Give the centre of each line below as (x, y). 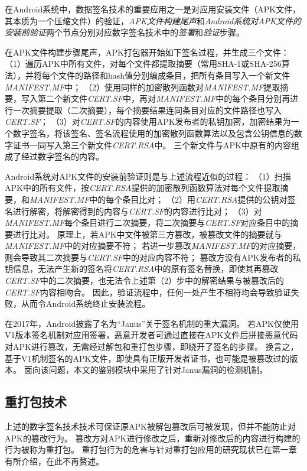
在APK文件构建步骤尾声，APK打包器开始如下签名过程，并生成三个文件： (147, 52)
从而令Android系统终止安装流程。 (86, 303)
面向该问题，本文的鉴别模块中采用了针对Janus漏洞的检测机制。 (146, 370)
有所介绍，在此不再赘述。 (54, 461)
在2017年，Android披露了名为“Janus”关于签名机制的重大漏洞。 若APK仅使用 (152, 323)
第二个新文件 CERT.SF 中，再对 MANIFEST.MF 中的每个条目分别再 (164, 98)
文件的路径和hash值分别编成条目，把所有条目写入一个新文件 (174, 75)
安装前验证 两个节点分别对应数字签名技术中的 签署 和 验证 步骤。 (125, 32)
